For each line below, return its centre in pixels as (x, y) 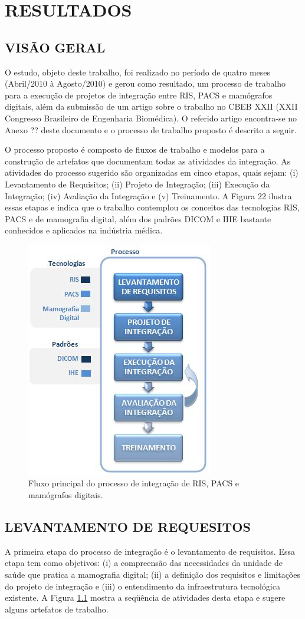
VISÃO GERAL (55, 47)
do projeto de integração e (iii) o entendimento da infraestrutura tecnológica (142, 586)
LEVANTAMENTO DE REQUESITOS (128, 527)
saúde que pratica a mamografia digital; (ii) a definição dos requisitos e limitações (152, 574)
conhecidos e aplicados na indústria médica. (84, 230)
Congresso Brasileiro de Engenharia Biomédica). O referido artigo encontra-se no (151, 118)
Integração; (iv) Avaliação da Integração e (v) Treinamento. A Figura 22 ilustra (148, 195)
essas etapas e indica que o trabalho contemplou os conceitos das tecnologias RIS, (152, 207)
